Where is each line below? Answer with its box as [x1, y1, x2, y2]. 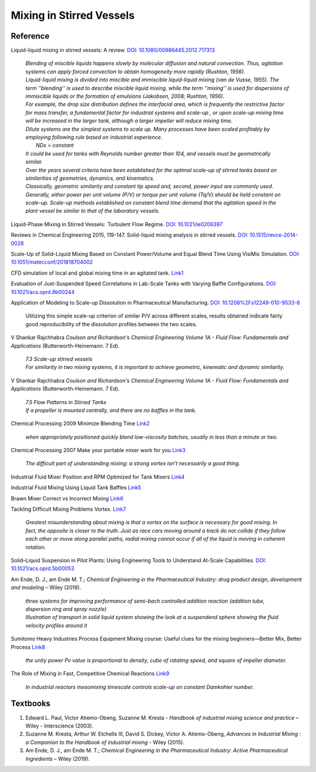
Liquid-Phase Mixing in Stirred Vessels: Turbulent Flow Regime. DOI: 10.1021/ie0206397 [11, 220, 223, 228]
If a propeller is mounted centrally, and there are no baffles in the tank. [25, 407, 197, 414]
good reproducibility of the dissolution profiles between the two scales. [25, 320, 197, 327]
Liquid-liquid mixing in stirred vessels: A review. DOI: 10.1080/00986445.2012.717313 [11, 47, 215, 54]
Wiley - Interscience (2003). [25, 722, 94, 729]
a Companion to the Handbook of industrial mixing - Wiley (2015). [25, 739, 184, 746]
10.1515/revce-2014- [249, 231, 298, 238]
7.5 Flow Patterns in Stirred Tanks [25, 398, 107, 405]
